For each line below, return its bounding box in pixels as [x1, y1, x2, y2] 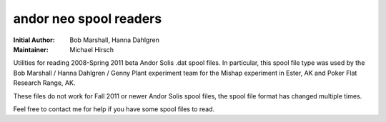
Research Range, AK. [13, 78, 76, 87]
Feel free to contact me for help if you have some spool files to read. [13, 104, 214, 113]
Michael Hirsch [69, 45, 114, 54]
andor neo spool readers [13, 11, 162, 26]
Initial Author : [13, 36, 55, 44]
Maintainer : [13, 45, 49, 54]
